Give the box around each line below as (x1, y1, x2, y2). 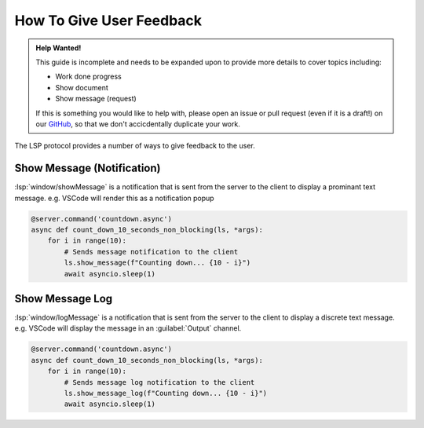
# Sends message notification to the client (64, 247, 239, 256)
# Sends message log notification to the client (64, 378, 255, 386)
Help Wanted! (35, 43, 82, 53)
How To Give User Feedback (14, 12, 203, 29)
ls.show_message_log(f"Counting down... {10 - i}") (64, 389, 268, 397)
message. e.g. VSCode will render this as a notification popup (14, 193, 215, 203)
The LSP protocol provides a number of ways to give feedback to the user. (14, 141, 255, 151)
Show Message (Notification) (14, 162, 161, 175)
